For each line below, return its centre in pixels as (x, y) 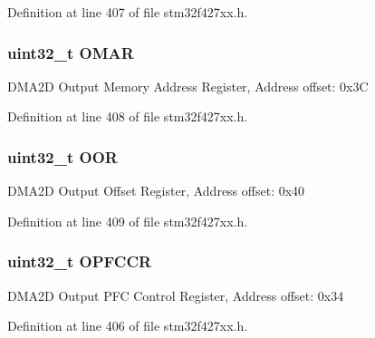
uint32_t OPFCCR (80, 261)
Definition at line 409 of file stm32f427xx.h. (128, 221)
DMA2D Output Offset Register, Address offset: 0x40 (156, 191)
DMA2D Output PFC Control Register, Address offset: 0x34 (176, 295)
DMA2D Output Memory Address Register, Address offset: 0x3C (188, 86)
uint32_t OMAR (71, 52)
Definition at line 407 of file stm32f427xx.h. (128, 12)
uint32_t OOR (62, 156)
